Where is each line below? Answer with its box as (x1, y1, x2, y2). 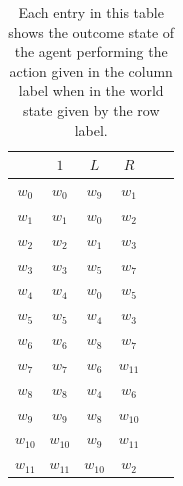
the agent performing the (14, 41, 168, 62)
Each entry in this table (18, 2, 164, 22)
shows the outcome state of (8, 21, 175, 42)
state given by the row (22, 99, 160, 120)
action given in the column (9, 60, 173, 81)
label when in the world (18, 80, 164, 101)
